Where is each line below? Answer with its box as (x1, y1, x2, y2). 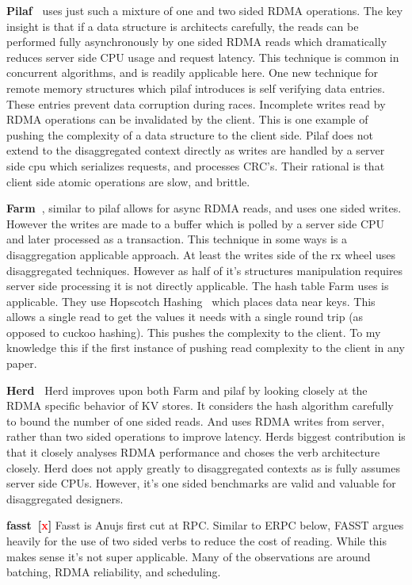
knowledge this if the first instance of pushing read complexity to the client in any (6, 339, 405, 356)
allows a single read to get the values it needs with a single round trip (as (6, 308, 364, 325)
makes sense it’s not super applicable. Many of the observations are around (6, 548, 371, 564)
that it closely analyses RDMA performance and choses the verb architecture (6, 444, 380, 461)
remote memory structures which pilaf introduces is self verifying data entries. (6, 79, 385, 96)
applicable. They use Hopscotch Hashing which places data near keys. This (6, 292, 376, 309)
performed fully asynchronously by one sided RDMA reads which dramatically (6, 33, 387, 50)
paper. (6, 355, 37, 372)
